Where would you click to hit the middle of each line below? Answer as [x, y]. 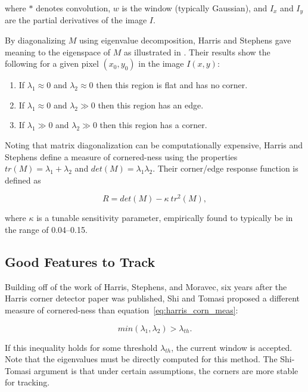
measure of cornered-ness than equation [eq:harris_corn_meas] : [122, 310]
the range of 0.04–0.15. [46, 230]
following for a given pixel [52, 63]
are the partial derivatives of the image [76, 20]
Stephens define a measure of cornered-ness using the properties [121, 156]
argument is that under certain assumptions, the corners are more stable [166, 370]
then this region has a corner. [153, 125]
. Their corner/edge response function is [225, 168]
